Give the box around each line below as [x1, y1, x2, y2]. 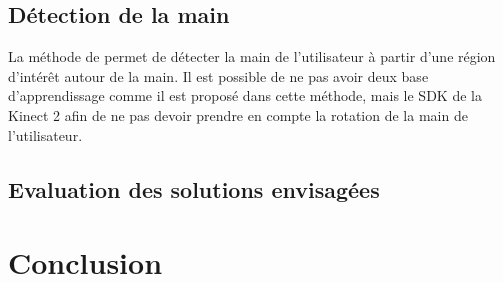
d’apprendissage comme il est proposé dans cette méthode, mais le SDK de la [8, 85, 482, 106]
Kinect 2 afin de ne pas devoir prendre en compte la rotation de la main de [8, 104, 468, 125]
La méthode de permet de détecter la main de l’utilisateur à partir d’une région [8, 46, 496, 67]
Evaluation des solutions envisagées [8, 173, 380, 204]
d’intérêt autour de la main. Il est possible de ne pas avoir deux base [8, 65, 429, 86]
